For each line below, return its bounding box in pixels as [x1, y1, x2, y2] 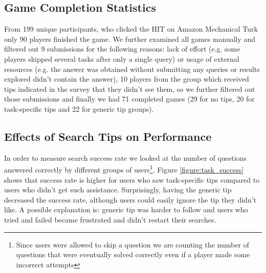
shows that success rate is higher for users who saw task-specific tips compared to [4, 174, 260, 185]
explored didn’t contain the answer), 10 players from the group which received [4, 73, 249, 84]
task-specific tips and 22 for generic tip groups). [4, 103, 154, 114]
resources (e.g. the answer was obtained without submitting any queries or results [4, 63, 260, 74]
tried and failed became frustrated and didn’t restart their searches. [4, 214, 216, 225]
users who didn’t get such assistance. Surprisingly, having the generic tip [4, 184, 232, 195]
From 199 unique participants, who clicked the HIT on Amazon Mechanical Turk [4, 23, 258, 34]
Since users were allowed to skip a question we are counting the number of [16, 239, 249, 250]
